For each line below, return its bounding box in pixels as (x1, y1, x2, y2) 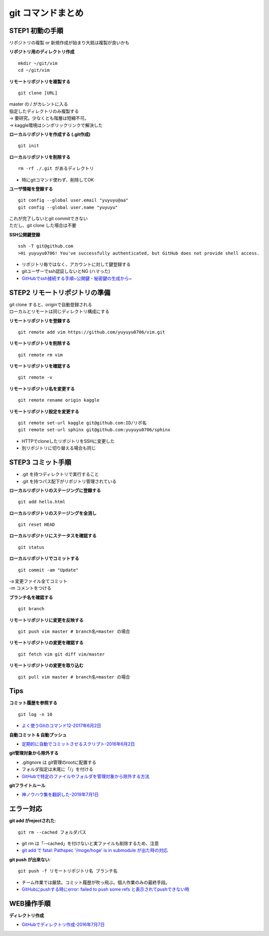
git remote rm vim (18, 352, 63, 358)
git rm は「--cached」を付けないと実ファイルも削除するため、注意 (21, 841, 159, 847)
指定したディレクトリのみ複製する (9, 108, 79, 114)
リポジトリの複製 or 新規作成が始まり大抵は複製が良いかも (9, 40, 130, 46)
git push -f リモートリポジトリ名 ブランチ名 (18, 868, 118, 874)
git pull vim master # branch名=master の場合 (18, 674, 131, 680)
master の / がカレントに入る (9, 101, 68, 107)
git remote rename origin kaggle (18, 397, 100, 403)
